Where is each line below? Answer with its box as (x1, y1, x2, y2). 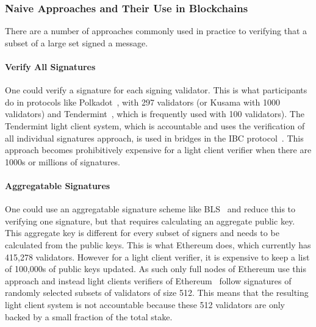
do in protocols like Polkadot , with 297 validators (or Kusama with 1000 (5, 95, 280, 108)
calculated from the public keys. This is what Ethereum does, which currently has (5, 238, 311, 251)
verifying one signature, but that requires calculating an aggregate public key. (5, 214, 295, 227)
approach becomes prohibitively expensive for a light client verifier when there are (5, 143, 312, 156)
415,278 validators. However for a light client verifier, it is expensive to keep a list (5, 250, 310, 263)
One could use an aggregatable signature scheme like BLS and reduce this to (5, 203, 296, 215)
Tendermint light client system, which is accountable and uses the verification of (5, 119, 305, 132)
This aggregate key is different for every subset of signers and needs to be (5, 226, 279, 239)
